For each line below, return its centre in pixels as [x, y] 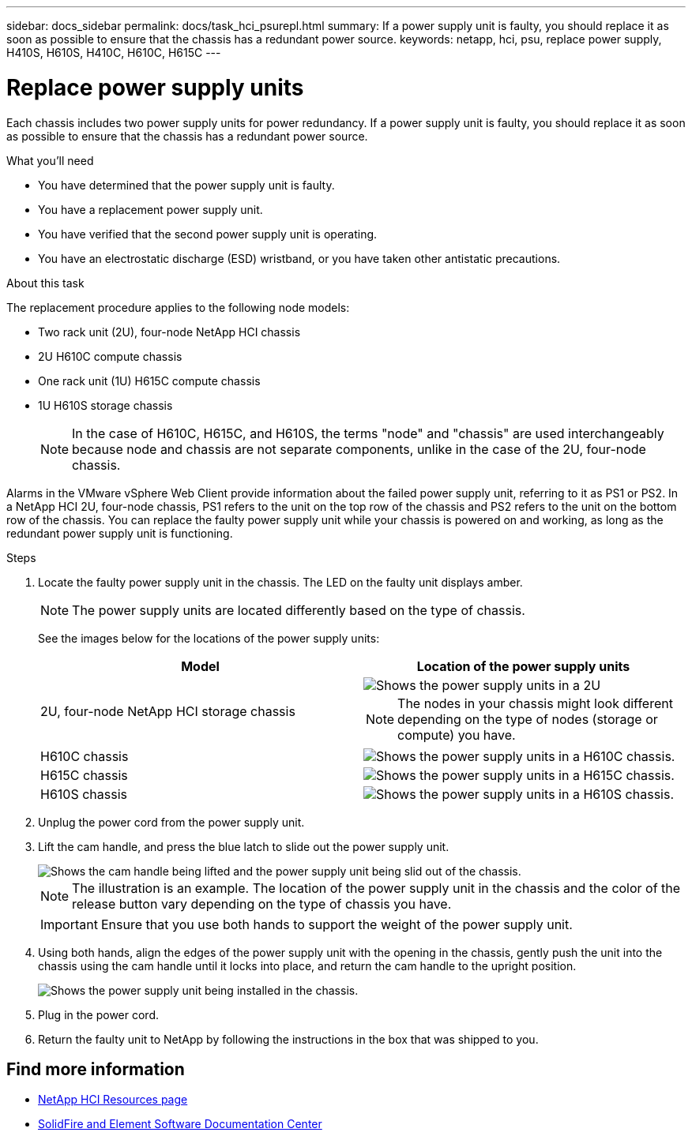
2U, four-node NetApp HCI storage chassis [168, 711]
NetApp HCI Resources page [113, 1100]
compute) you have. [457, 735]
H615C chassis [84, 775]
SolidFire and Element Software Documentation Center [180, 1124]
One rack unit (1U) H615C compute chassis [149, 381]
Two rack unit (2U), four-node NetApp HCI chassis [169, 332]
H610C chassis [85, 756]
